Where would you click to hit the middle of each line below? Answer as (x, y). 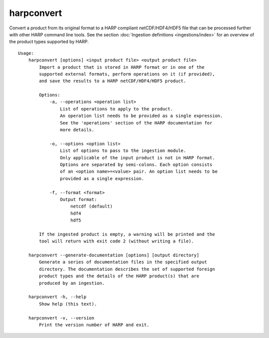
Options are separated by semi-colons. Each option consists (136, 165)
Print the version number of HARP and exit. (94, 325)
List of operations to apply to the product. (117, 109)
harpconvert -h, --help (57, 297)
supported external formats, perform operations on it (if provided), (127, 74)
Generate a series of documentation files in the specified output (123, 262)
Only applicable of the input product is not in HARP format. (137, 158)
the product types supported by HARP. (49, 42)
